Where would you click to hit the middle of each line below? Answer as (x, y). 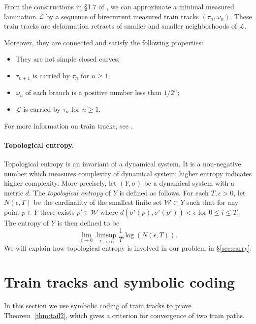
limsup (106, 236)
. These (241, 16)
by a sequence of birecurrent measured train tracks (122, 16)
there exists (57, 211)
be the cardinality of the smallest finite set (98, 202)
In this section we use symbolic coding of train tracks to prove (98, 305)
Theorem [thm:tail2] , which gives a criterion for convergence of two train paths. (124, 315)
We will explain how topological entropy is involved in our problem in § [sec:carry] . (128, 248)
